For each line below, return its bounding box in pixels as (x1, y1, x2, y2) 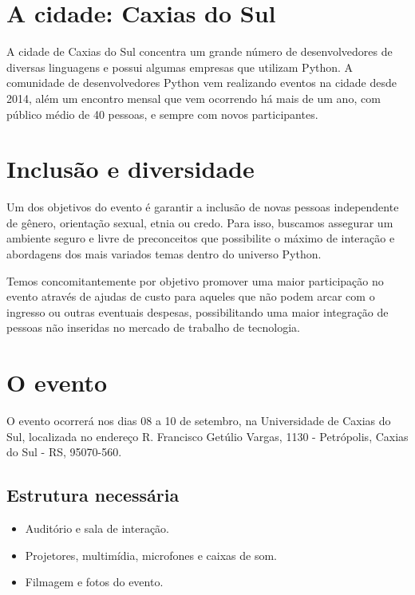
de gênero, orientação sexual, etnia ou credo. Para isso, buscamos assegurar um (6, 214, 393, 231)
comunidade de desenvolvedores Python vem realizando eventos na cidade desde (6, 74, 397, 91)
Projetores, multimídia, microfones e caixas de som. (25, 546, 278, 563)
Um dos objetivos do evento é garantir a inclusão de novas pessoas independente (6, 199, 399, 215)
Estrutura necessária (6, 483, 180, 507)
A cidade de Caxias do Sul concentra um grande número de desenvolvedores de (6, 43, 393, 60)
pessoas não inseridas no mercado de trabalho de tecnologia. (6, 319, 300, 336)
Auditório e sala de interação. (25, 520, 170, 537)
